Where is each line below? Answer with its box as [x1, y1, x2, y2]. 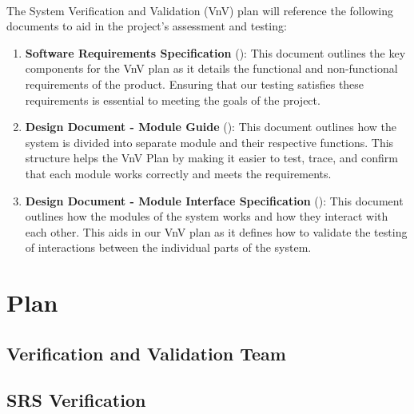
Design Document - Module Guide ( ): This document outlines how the [25, 118, 396, 135]
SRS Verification [6, 388, 146, 412]
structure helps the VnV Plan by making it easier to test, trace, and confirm [25, 149, 398, 166]
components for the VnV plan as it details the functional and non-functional [25, 60, 398, 77]
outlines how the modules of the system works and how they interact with [25, 208, 388, 225]
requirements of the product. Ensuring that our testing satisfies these [25, 75, 364, 92]
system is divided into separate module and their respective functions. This [25, 133, 394, 150]
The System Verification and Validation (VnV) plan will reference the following [6, 2, 394, 18]
